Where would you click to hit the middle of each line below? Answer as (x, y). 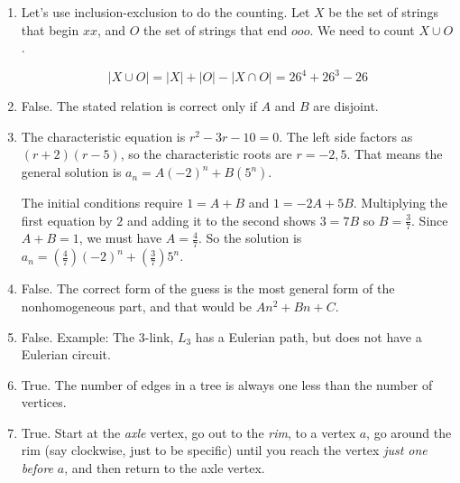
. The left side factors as (346, 136)
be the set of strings (383, 12)
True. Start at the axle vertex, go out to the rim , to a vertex (189, 432)
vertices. (44, 402)
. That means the (395, 154)
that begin (50, 29)
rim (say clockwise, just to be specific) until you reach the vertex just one (224, 450)
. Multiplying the (400, 203)
